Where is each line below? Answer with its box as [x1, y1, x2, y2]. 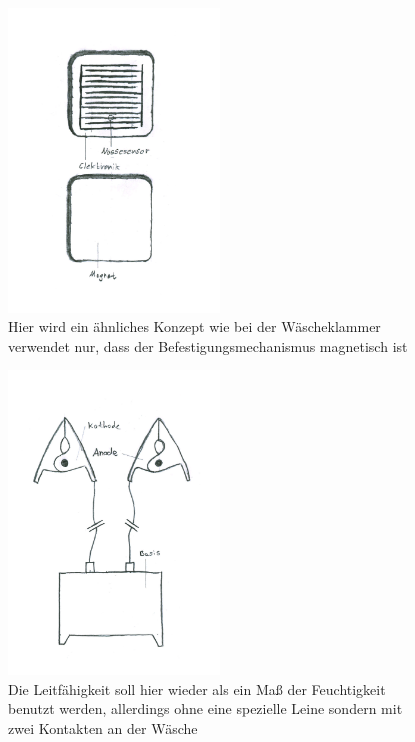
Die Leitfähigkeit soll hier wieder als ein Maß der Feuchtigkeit [8, 678, 386, 699]
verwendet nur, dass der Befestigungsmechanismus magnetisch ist [8, 335, 408, 356]
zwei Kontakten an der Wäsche [8, 717, 198, 738]
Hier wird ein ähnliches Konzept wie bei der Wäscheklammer [8, 316, 381, 337]
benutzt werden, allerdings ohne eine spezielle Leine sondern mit [8, 698, 403, 719]
